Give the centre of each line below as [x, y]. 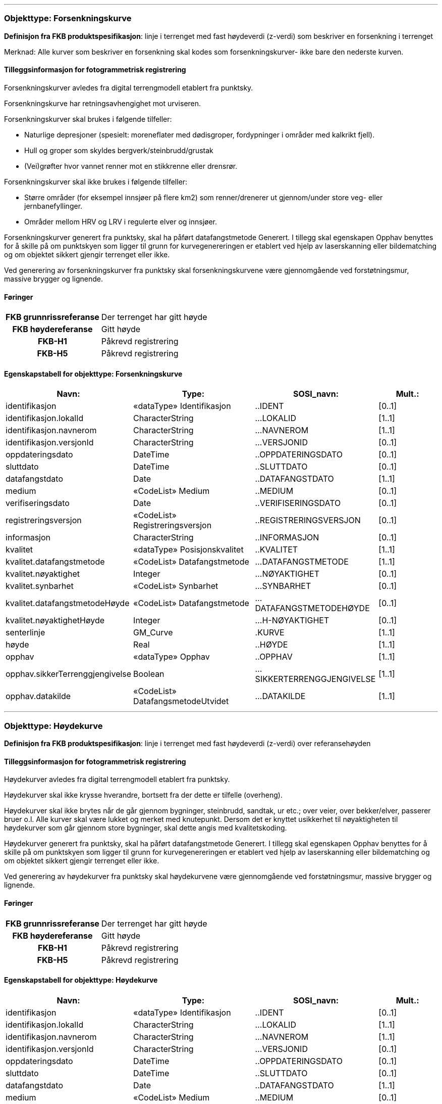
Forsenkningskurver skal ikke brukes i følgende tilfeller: [96, 181]
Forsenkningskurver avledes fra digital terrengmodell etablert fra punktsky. [129, 87]
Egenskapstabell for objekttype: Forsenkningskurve [93, 374]
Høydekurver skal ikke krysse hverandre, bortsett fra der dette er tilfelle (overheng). [143, 795]
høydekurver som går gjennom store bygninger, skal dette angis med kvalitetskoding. [146, 828]
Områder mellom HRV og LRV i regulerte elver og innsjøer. [121, 221]
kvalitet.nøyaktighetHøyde [55, 620]
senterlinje [25, 633]
